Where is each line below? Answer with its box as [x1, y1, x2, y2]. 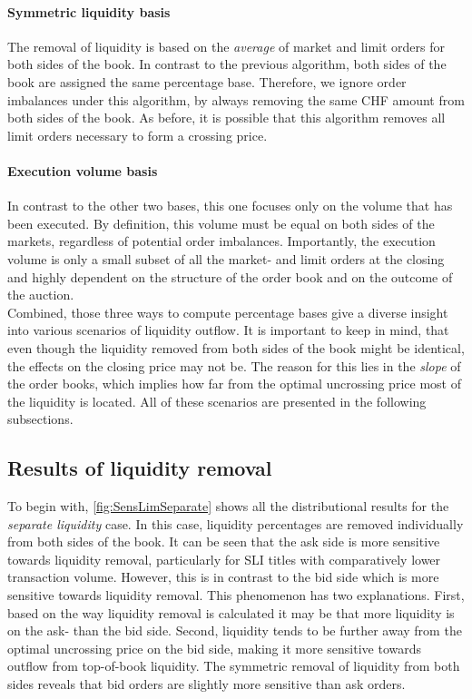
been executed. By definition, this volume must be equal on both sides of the [7, 213, 435, 232]
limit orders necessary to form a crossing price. [7, 125, 268, 144]
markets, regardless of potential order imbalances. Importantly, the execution [7, 231, 436, 251]
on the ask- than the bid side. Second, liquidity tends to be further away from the [7, 621, 462, 640]
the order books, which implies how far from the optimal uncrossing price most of [7, 374, 461, 393]
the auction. [7, 285, 74, 304]
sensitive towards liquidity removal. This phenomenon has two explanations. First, [7, 586, 465, 605]
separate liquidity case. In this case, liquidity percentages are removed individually [7, 514, 464, 533]
